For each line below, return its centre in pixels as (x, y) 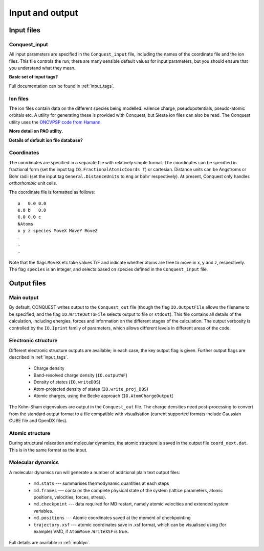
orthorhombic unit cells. (33, 183)
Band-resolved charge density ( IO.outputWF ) (80, 375)
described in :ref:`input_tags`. (39, 357)
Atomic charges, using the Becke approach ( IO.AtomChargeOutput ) (103, 396)
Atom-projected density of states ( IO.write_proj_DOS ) (91, 389)
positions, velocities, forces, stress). (70, 497)
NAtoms (26, 224)
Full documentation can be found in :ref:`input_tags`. (62, 86)
